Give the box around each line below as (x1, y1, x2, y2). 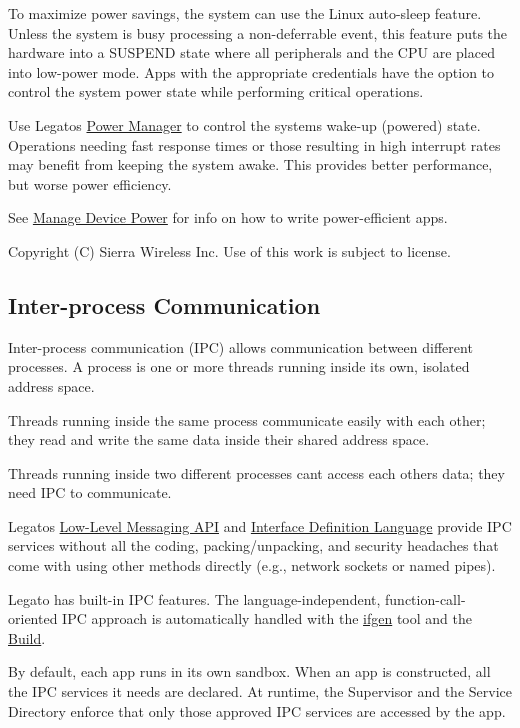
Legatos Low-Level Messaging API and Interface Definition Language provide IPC (8, 515, 512, 536)
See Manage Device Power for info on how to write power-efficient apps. (8, 207, 448, 228)
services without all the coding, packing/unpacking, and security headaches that (8, 535, 499, 556)
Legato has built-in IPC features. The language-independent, (8, 588, 381, 609)
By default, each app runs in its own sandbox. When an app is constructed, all (8, 661, 491, 682)
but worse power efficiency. (8, 173, 172, 194)
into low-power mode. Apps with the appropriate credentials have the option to (8, 61, 495, 82)
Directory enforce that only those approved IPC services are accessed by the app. (8, 700, 506, 721)
